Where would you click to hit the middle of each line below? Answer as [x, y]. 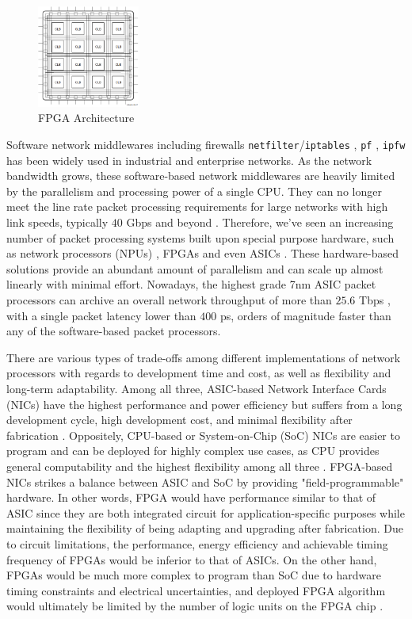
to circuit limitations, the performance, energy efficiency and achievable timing [197, 543]
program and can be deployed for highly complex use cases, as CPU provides [193, 451]
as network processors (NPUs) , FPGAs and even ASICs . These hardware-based [203, 253]
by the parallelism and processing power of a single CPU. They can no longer [194, 191]
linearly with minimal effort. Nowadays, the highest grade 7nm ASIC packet [191, 284]
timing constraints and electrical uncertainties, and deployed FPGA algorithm [196, 590]
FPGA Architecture [86, 118]
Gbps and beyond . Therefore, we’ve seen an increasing [260, 222]
